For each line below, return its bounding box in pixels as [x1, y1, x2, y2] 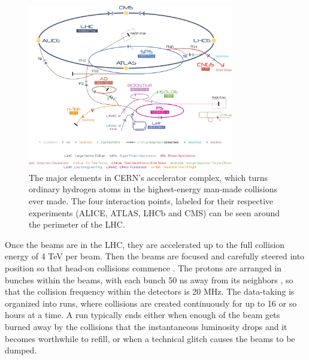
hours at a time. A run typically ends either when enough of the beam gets [5, 308, 280, 321]
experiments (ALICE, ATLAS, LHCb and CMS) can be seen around [29, 206, 280, 219]
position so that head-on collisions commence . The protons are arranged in [5, 261, 282, 274]
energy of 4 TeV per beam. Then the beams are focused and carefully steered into [5, 250, 305, 262]
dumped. [5, 344, 37, 356]
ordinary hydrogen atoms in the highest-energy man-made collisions [29, 183, 278, 195]
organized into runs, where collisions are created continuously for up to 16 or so [5, 297, 297, 309]
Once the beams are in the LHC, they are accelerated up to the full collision [5, 238, 285, 250]
